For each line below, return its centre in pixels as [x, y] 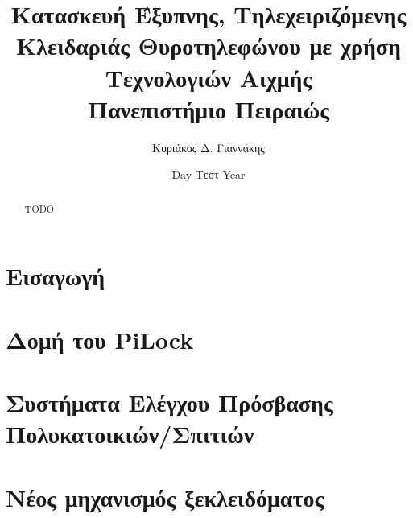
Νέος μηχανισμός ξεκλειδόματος [165, 497]
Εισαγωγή [56, 276]
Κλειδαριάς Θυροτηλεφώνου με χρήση [209, 46]
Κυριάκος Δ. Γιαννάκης [209, 147]
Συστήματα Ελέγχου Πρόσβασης [169, 402]
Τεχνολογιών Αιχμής [209, 77]
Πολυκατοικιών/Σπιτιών [130, 434]
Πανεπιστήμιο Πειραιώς [209, 108]
